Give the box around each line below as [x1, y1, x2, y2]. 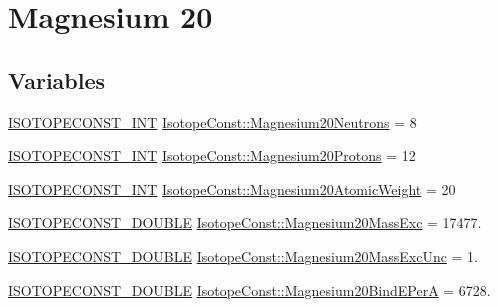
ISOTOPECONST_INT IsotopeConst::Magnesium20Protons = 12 [8, 145, 416, 166]
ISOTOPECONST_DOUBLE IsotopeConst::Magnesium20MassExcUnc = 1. [8, 245, 479, 266]
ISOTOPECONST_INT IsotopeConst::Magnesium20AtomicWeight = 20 [8, 178, 456, 199]
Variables [8, 64, 106, 95]
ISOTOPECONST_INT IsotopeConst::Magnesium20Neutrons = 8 [8, 111, 417, 132]
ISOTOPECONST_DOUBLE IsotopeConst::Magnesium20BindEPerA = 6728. [8, 279, 491, 300]
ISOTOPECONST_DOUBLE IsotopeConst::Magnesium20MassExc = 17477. [8, 212, 482, 233]
